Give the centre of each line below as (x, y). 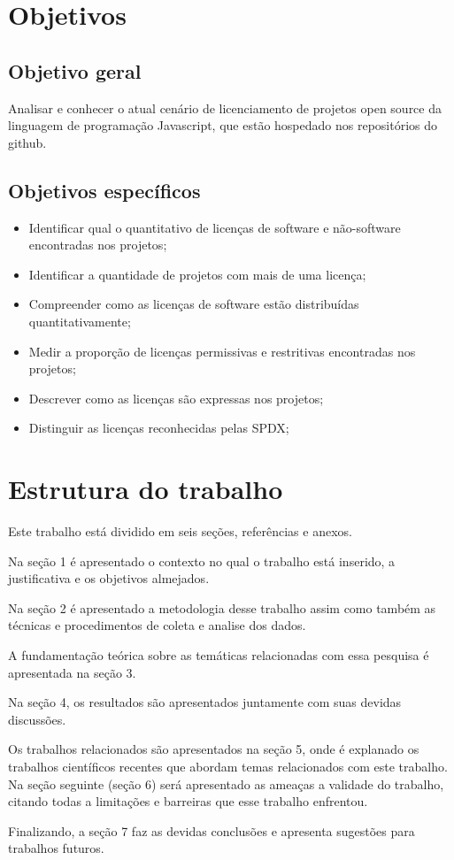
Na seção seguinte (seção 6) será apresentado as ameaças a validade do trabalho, (226, 783)
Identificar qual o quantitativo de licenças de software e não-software (215, 227)
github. (27, 142)
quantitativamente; (80, 321)
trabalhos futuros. (56, 848)
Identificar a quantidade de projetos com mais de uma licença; (197, 274)
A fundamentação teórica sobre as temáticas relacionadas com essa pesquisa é (219, 655)
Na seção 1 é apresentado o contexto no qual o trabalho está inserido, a (202, 561)
